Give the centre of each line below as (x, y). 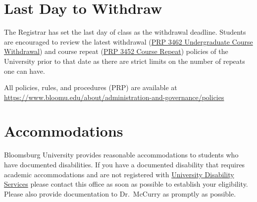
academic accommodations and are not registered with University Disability (119, 174)
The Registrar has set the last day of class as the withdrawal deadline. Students (125, 32)
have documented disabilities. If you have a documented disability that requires (125, 164)
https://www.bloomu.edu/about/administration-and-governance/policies (114, 97)
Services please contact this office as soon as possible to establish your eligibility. (126, 184)
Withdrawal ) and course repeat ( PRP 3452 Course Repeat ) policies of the (116, 51)
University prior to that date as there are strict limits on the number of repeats (125, 61)
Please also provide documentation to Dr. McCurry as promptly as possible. (120, 193)
